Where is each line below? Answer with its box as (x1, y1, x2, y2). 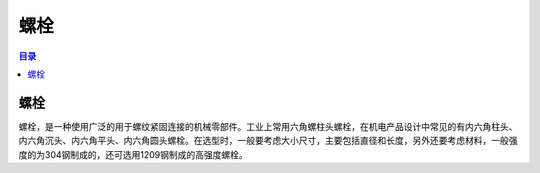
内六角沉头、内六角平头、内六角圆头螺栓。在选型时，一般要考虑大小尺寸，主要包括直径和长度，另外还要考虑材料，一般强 (18, 135, 518, 147)
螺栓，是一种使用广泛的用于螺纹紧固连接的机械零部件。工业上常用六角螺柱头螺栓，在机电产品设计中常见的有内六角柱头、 (18, 120, 518, 132)
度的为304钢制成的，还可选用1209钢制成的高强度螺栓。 (18, 148, 249, 160)
